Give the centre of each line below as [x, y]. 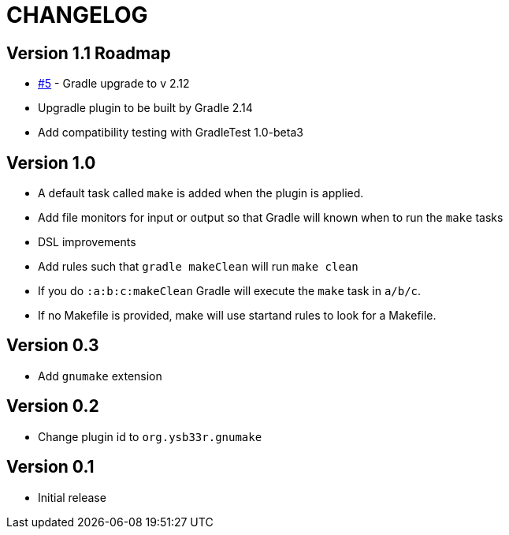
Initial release [72, 497]
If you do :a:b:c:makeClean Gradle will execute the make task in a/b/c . [230, 291]
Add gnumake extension [100, 376]
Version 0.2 [53, 406]
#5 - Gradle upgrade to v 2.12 [114, 84]
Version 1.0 [51, 163]
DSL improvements [87, 242]
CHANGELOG [77, 15]
